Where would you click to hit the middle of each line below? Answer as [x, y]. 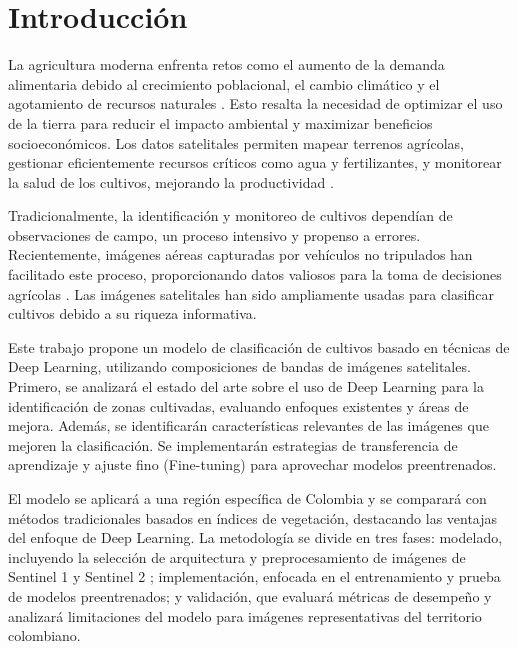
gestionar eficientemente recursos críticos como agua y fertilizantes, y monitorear [255, 162]
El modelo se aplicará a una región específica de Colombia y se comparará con [247, 498]
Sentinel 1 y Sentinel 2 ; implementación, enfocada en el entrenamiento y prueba [254, 576]
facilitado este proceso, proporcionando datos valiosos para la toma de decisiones [255, 274]
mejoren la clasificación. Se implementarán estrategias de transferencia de [233, 444]
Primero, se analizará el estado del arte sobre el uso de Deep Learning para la [246, 386]
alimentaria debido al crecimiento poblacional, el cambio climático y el [224, 83]
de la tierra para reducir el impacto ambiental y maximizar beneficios [220, 122]
